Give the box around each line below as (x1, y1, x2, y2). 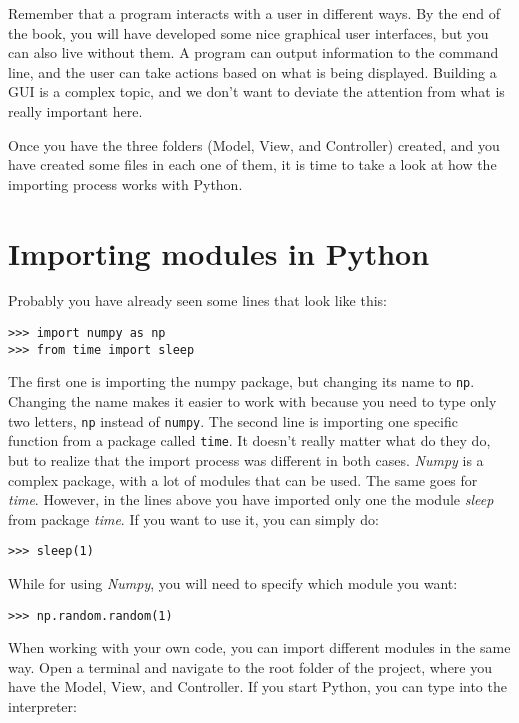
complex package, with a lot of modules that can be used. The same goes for (8, 469, 478, 490)
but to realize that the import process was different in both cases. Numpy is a (8, 449, 484, 470)
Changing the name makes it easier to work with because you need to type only (8, 391, 497, 412)
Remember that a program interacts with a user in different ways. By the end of (8, 3, 500, 23)
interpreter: (8, 696, 77, 716)
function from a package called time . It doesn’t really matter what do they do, (8, 430, 491, 451)
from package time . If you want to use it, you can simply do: (8, 508, 379, 529)
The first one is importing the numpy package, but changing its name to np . (8, 371, 475, 392)
